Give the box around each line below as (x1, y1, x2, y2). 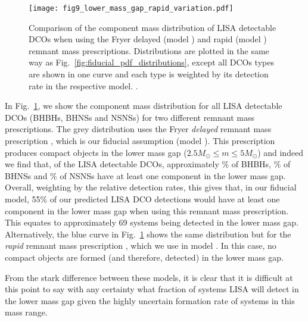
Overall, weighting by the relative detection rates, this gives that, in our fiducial (5, 181, 297, 193)
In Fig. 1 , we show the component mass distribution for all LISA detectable (5, 99, 282, 112)
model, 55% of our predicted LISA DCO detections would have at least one (5, 192, 280, 205)
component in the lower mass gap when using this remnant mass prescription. (5, 204, 289, 217)
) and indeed (257, 146, 304, 158)
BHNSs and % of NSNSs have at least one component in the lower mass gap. (5, 169, 286, 182)
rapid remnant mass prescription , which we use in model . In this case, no (5, 239, 276, 252)
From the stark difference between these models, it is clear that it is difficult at (5, 271, 293, 283)
